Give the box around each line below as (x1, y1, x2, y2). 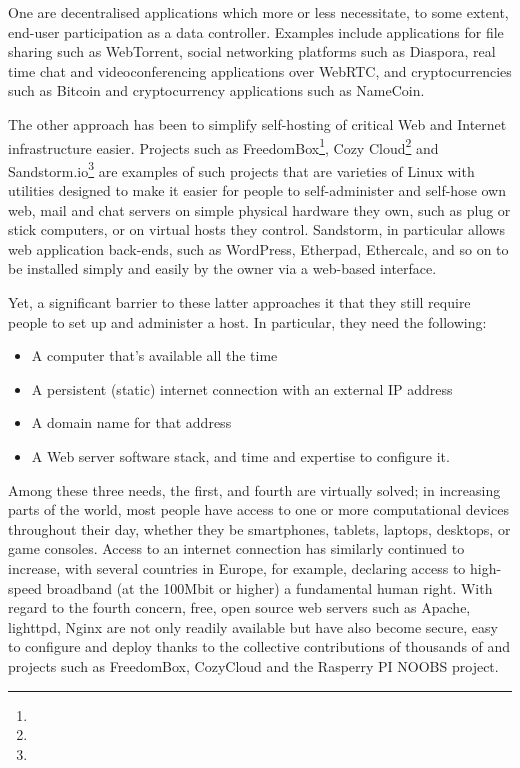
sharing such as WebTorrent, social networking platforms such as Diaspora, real (8, 41, 496, 62)
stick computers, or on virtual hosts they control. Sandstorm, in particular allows (8, 219, 505, 240)
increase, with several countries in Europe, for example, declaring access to (8, 557, 466, 578)
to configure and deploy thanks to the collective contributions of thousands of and (8, 636, 511, 657)
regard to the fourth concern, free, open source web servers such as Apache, (8, 597, 471, 618)
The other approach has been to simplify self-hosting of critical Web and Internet (8, 113, 507, 134)
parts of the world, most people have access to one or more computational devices (8, 499, 509, 520)
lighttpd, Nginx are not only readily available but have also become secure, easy (8, 616, 498, 637)
